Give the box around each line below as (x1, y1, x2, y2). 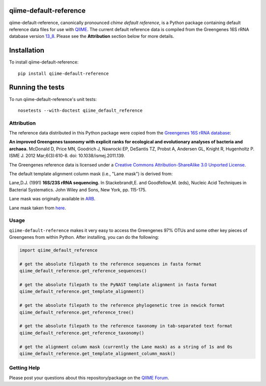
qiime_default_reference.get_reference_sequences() (19, 268, 147, 274)
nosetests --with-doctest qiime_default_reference (18, 107, 143, 113)
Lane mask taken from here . (9, 205, 66, 211)
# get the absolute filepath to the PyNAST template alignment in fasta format (19, 282, 217, 288)
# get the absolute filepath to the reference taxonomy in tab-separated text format (19, 323, 233, 329)
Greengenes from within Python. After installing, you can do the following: (9, 234, 160, 240)
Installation (9, 46, 44, 55)
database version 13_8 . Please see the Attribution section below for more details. (9, 33, 174, 39)
